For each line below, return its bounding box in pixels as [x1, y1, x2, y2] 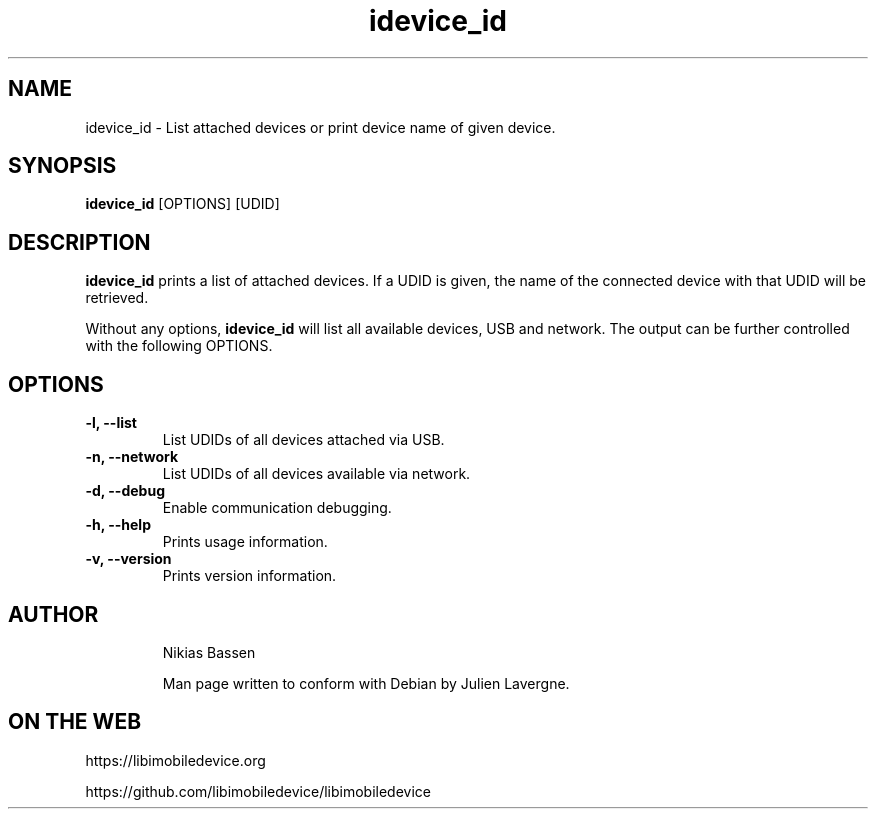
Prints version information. [162, 567, 337, 585]
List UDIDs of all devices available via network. [162, 465, 471, 483]
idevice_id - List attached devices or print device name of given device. [85, 118, 556, 136]
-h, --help [85, 516, 151, 534]
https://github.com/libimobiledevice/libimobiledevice [85, 782, 431, 800]
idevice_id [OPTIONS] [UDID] [85, 195, 280, 213]
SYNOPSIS [8, 153, 117, 179]
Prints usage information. [162, 533, 328, 551]
